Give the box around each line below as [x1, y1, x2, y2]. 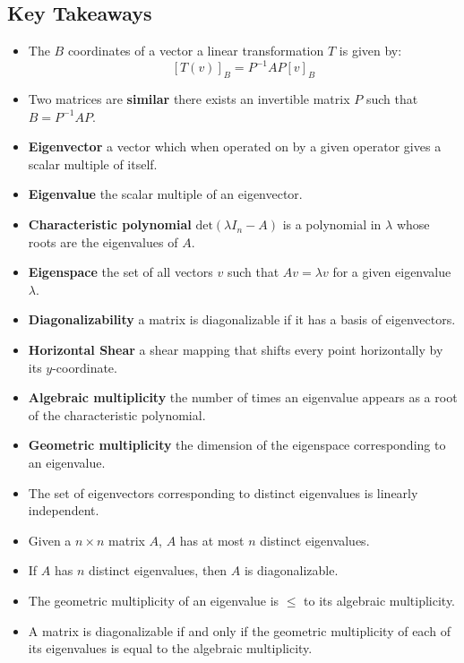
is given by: [339, 41, 402, 60]
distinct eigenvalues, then [88, 561, 228, 580]
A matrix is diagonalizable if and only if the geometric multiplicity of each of [28, 621, 451, 640]
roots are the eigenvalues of [28, 232, 178, 251]
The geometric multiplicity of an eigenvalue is [28, 590, 279, 609]
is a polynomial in [282, 215, 382, 234]
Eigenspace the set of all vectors [28, 263, 213, 281]
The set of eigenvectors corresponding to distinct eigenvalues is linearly [28, 483, 418, 502]
